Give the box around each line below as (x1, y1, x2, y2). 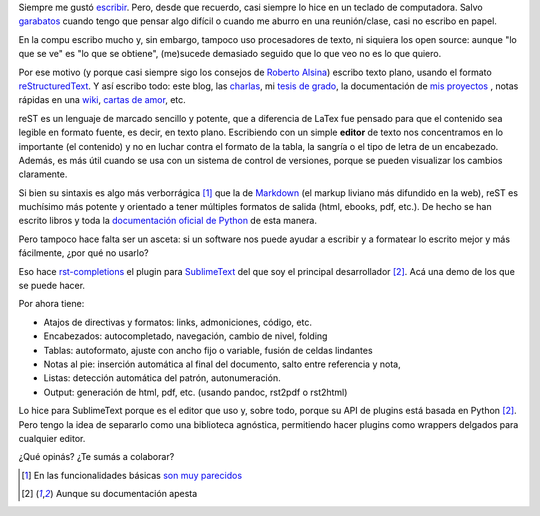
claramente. (18, 168, 68, 180)
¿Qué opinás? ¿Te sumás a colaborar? (18, 451, 175, 463)
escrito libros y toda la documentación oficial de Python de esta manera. (18, 215, 317, 227)
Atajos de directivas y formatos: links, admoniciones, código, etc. (43, 316, 312, 328)
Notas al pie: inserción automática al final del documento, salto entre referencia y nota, (43, 358, 401, 370)
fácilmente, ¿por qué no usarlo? (18, 247, 149, 259)
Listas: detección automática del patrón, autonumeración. (43, 372, 281, 384)
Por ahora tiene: (18, 298, 85, 310)
